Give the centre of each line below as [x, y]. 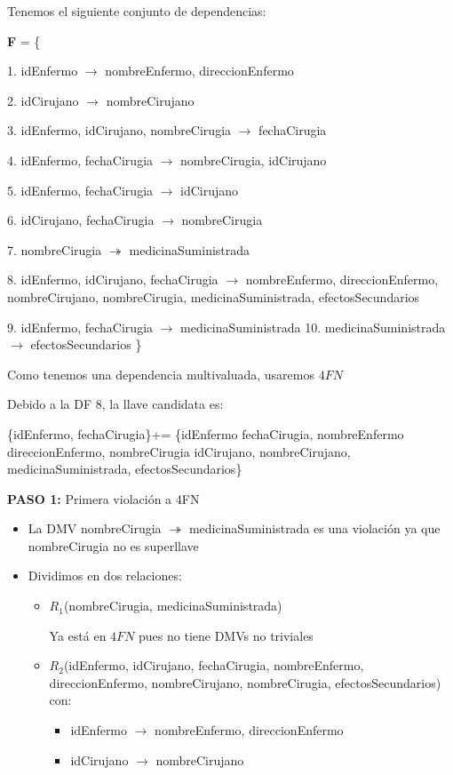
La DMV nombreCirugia [95, 528]
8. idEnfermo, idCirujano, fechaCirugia [113, 280]
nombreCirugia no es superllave [113, 545]
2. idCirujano [43, 100]
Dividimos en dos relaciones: [105, 575]
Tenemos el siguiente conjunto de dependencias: [137, 11]
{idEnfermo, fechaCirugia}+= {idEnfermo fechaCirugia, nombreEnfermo [206, 433]
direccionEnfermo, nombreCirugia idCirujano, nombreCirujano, [179, 451]
